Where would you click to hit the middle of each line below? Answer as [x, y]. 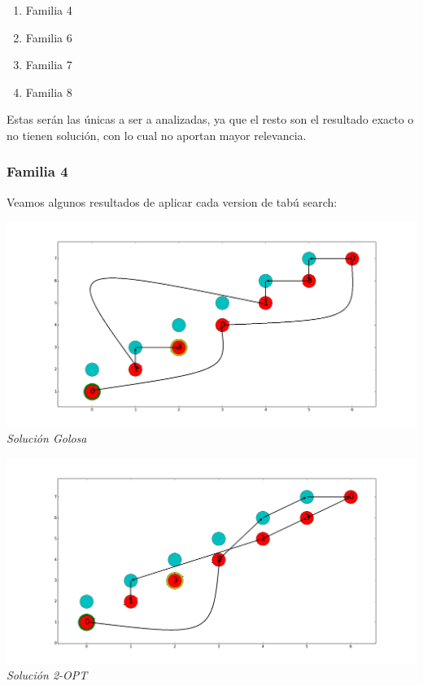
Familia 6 [49, 37]
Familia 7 [49, 65]
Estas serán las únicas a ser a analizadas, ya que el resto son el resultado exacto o [210, 119]
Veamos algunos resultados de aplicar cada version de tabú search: [172, 201]
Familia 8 [49, 92]
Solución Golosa [47, 438]
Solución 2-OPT [47, 675]
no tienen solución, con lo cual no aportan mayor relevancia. [157, 135]
